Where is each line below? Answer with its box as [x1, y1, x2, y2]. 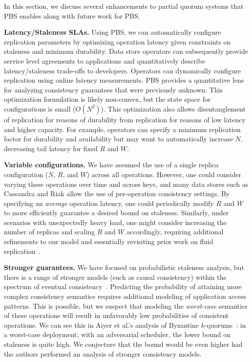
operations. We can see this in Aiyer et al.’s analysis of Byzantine [4, 319, 199, 330]
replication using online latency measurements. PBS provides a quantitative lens [4, 75, 244, 85]
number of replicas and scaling [4, 226, 95, 237]
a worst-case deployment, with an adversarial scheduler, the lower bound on [4, 329, 231, 339]
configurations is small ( [4, 103, 76, 113]
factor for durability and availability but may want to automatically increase [4, 134, 233, 144]
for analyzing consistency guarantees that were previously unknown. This [4, 84, 223, 94]
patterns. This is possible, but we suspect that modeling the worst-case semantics [4, 300, 248, 311]
